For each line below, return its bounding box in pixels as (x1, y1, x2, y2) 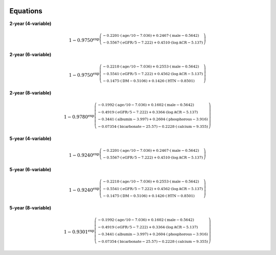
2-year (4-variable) (9, 20, 52, 27)
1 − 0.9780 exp (63, 113, 95, 120)
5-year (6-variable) (9, 167, 52, 173)
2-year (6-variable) (9, 52, 52, 58)
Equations (9, 7, 43, 15)
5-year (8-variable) (9, 205, 52, 211)
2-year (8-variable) (9, 90, 52, 96)
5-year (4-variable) (9, 135, 52, 142)
